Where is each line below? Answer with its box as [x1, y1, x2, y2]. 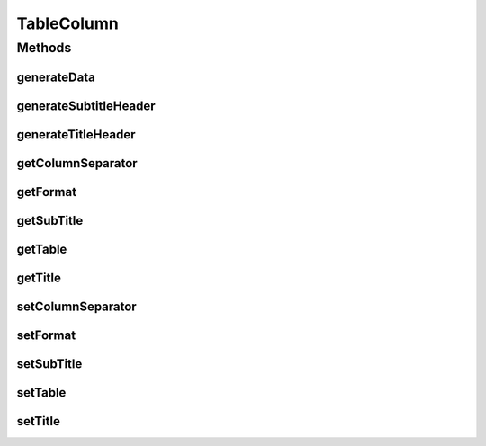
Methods [16, 40, 72, 56]
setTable [16, 385, 67, 400]
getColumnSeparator [16, 156, 139, 171]
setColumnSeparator [16, 299, 137, 314]
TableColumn [16, 13, 119, 33]
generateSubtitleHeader [16, 98, 157, 113]
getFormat [16, 184, 76, 200]
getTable [16, 241, 67, 256]
